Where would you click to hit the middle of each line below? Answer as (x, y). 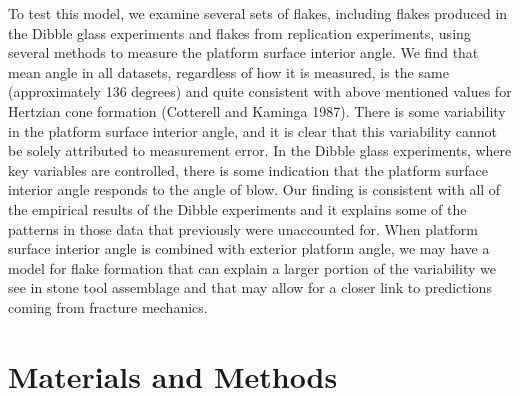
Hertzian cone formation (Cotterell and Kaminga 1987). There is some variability (257, 110)
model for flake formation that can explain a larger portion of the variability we (252, 267)
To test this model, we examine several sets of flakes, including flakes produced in (258, 13)
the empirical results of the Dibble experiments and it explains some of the (237, 208)
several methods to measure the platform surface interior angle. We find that (243, 52)
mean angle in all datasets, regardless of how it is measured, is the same (228, 71)
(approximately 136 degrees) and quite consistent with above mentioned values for (260, 91)
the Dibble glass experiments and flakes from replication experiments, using (239, 32)
